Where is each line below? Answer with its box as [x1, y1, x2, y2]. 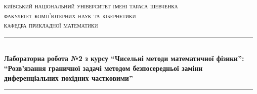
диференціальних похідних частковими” [4, 72, 133, 83]
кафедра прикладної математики [4, 20, 98, 30]
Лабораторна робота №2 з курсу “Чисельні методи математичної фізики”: [4, 53, 244, 63]
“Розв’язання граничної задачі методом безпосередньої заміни [4, 63, 203, 73]
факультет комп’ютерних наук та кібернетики [4, 10, 136, 20]
